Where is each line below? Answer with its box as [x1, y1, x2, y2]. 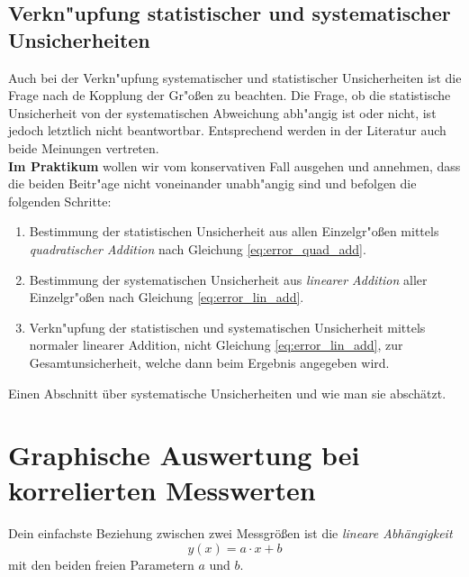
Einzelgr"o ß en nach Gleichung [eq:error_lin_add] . [29, 288, 304, 307]
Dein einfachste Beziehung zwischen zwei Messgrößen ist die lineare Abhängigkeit [8, 524, 453, 543]
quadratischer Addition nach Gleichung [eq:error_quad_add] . [29, 239, 366, 258]
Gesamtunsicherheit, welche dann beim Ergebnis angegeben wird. [29, 353, 390, 371]
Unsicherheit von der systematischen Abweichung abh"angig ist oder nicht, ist [8, 103, 437, 122]
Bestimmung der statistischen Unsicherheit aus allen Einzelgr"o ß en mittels [29, 222, 439, 241]
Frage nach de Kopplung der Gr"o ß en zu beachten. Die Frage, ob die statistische [8, 86, 451, 105]
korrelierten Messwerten [8, 472, 316, 508]
